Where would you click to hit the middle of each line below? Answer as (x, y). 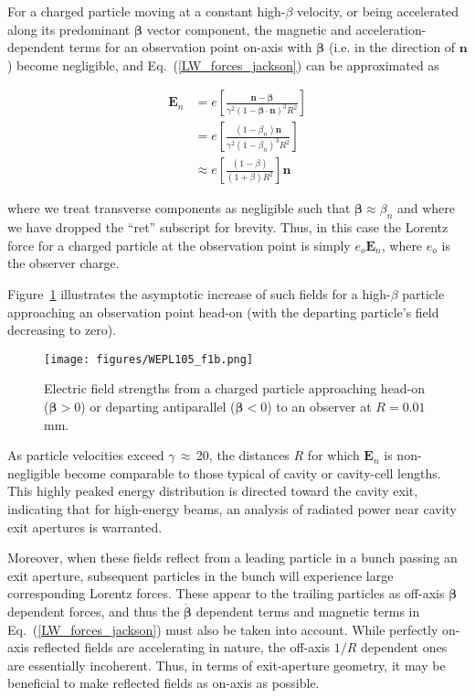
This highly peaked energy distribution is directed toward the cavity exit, (213, 491)
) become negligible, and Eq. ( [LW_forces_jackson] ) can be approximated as (223, 64)
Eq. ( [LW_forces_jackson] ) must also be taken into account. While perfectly (223, 629)
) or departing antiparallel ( (158, 407)
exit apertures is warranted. (85, 526)
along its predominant (69, 29)
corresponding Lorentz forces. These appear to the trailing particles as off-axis (226, 593)
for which (333, 455)
